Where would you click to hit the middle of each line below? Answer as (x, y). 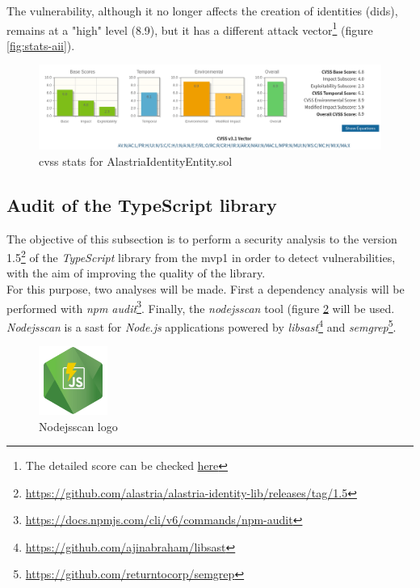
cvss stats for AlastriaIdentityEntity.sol (136, 161)
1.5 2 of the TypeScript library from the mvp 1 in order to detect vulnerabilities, (201, 256)
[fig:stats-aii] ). (41, 45)
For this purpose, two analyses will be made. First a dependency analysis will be (206, 289)
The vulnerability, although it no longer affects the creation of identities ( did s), (202, 11)
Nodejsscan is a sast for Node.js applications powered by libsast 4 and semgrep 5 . (202, 325)
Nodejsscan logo (78, 426)
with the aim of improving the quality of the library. (136, 273)
